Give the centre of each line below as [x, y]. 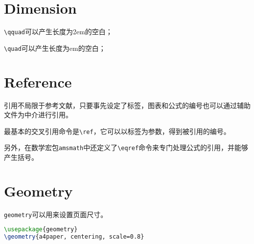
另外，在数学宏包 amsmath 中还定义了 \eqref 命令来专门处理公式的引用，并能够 [126, 147]
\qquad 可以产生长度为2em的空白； [58, 32]
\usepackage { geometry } [41, 230]
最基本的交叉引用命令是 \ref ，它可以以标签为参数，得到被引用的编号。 [117, 131]
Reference [38, 81]
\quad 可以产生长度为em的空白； [55, 48]
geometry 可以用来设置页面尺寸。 [56, 214]
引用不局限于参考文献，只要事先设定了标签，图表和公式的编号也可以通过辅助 [127, 105]
